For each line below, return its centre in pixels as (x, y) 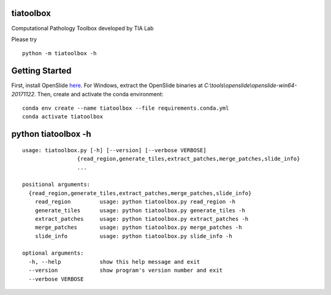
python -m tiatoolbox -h (59, 53)
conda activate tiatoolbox (63, 117)
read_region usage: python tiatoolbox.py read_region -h (135, 202)
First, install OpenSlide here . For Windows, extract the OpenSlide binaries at (107, 85)
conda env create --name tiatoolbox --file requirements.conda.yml (126, 108)
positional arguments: (56, 185)
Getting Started (41, 71)
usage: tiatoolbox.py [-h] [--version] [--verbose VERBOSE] (114, 150)
